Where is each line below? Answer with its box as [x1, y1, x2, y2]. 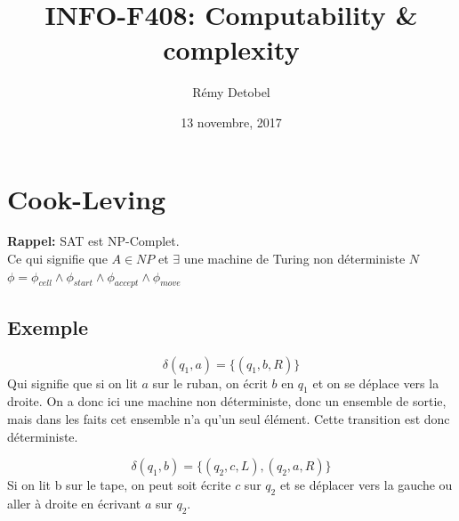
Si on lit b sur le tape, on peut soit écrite [7, 476, 231, 494]
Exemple [7, 313, 88, 340]
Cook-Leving [7, 180, 166, 216]
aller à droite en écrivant [7, 494, 141, 512]
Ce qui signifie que [7, 249, 108, 268]
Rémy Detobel [192, 83, 270, 102]
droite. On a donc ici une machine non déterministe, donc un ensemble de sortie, [7, 392, 447, 411]
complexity [163, 31, 300, 68]
